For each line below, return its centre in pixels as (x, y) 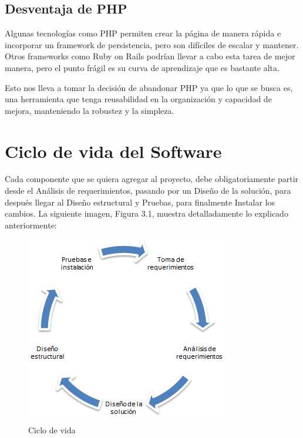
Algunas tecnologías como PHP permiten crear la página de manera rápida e (143, 33)
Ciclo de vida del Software (113, 151)
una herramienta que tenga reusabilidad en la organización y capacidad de (138, 99)
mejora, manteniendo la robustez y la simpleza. (90, 110)
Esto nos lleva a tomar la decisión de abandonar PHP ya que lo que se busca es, (149, 87)
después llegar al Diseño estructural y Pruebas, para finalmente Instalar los (140, 202)
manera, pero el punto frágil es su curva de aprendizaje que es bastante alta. (142, 67)
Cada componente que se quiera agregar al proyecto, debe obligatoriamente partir (152, 179)
